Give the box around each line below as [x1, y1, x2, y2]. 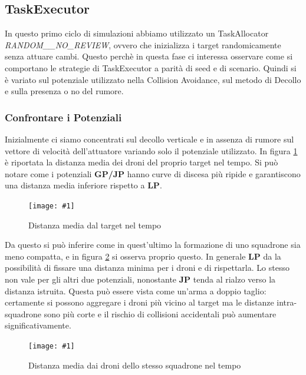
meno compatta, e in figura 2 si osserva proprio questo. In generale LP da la [5, 250, 281, 262]
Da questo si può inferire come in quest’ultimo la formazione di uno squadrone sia [5, 238, 301, 251]
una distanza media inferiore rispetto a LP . [5, 179, 162, 191]
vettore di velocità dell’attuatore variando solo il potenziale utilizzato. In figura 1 [5, 144, 298, 157]
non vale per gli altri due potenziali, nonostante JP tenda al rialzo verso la [5, 273, 276, 285]
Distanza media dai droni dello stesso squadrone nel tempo [28, 359, 241, 371]
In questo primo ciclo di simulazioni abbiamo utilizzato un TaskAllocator [5, 27, 269, 39]
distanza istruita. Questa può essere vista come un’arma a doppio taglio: [5, 284, 266, 297]
